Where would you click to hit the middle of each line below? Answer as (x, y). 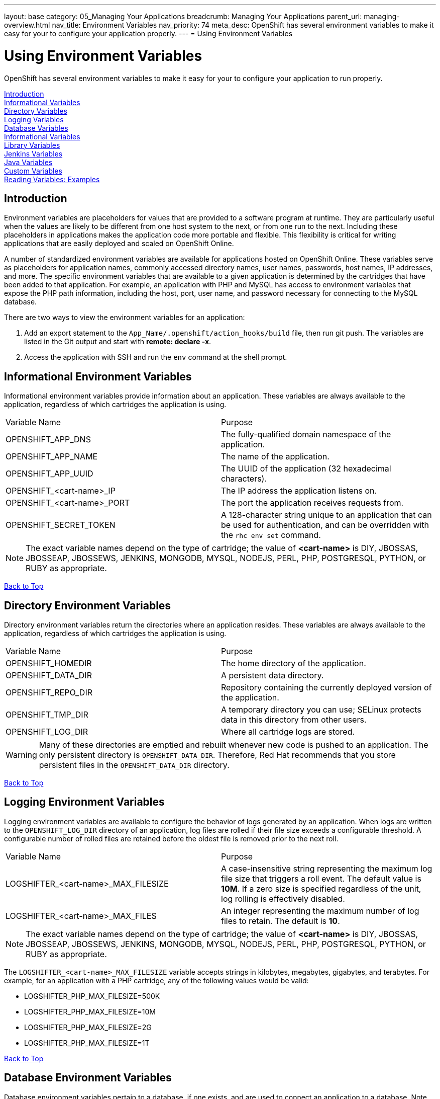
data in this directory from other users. (294, 720)
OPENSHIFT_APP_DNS (48, 440)
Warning (21, 755)
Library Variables (32, 145)
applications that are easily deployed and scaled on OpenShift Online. (119, 244)
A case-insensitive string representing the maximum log (327, 868)
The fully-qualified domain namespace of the (306, 435)
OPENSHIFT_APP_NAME (52, 457)
